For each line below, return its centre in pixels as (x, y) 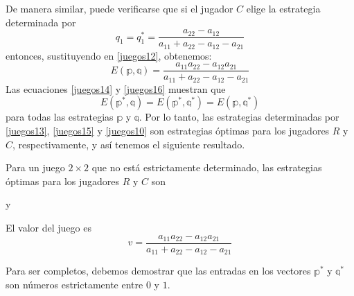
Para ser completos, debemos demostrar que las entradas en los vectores (158, 271)
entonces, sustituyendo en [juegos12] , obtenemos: (109, 55)
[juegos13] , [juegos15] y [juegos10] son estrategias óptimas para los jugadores (168, 130)
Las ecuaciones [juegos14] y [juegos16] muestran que (116, 88)
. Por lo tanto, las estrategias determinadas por (239, 117)
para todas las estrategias (60, 117)
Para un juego (35, 167)
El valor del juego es (48, 227)
